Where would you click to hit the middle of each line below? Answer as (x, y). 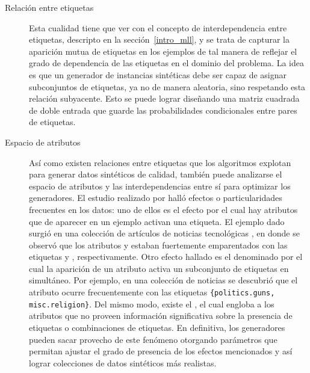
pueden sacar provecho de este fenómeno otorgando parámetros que (153, 339)
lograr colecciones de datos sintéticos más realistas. (123, 362)
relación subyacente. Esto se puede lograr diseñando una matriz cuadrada (164, 98)
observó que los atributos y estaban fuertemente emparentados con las (158, 245)
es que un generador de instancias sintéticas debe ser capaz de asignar (158, 74)
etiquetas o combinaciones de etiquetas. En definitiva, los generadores (157, 327)
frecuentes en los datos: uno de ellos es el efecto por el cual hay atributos (163, 209)
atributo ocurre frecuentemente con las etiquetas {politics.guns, (152, 292)
